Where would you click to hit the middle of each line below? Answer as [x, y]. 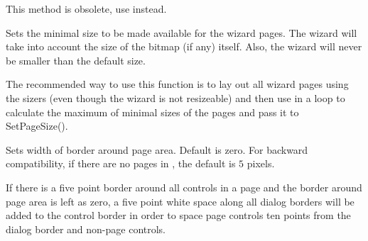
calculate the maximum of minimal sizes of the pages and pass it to [152, 112]
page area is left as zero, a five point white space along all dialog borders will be [180, 201]
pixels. [261, 163]
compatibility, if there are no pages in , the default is [121, 163]
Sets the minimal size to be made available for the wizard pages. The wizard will [182, 32]
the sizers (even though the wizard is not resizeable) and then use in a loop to [175, 97]
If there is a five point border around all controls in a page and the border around [184, 187]
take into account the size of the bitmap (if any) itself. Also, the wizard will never [184, 46]
